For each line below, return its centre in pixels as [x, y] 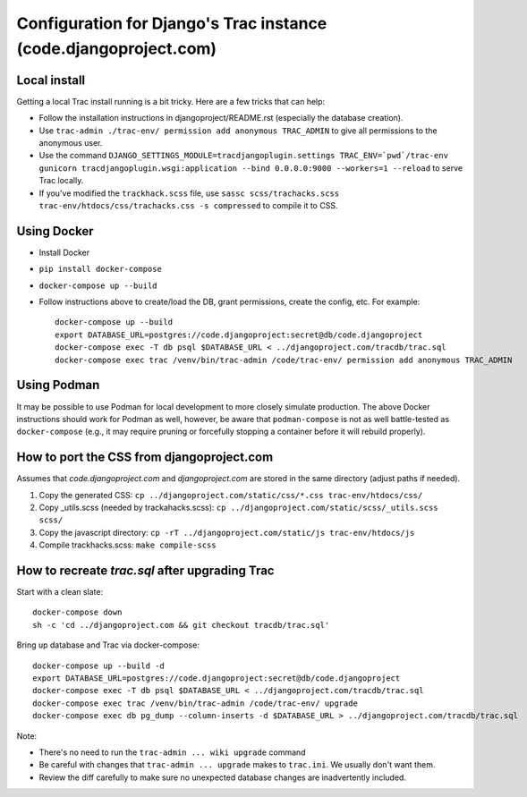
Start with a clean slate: [59, 592]
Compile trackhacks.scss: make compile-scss [127, 545]
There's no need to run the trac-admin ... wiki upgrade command [172, 752]
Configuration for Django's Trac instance [172, 23]
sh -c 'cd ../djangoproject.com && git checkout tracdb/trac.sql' [181, 625]
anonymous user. [71, 143]
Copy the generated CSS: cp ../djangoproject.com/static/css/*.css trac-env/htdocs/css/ [231, 495]
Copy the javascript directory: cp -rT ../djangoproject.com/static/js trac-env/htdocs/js [227, 532]
